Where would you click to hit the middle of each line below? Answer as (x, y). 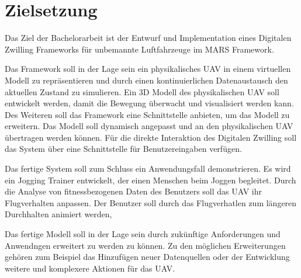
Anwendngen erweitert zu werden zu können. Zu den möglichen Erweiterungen (145, 245)
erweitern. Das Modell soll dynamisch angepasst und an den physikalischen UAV (149, 126)
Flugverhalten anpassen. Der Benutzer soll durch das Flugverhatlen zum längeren (151, 202)
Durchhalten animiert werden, (58, 214)
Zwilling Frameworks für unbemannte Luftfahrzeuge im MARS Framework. (139, 49)
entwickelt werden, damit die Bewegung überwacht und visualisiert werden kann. (149, 103)
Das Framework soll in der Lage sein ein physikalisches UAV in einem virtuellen (148, 69)
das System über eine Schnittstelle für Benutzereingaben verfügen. (123, 149)
